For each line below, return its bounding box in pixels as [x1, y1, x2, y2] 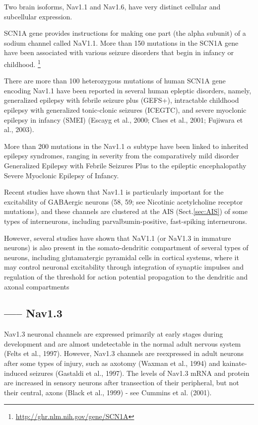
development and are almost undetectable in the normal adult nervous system [4, 338, 241, 349]
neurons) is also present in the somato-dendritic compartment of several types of [4, 242, 249, 253]
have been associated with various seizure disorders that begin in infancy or [4, 47, 234, 58]
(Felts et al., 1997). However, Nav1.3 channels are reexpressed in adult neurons [4, 348, 244, 358]
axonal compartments [4, 281, 69, 291]
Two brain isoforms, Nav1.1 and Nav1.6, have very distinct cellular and [4, 1, 221, 11]
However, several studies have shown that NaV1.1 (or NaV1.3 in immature [4, 232, 231, 243]
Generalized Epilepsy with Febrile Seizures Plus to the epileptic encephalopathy [4, 160, 247, 170]
